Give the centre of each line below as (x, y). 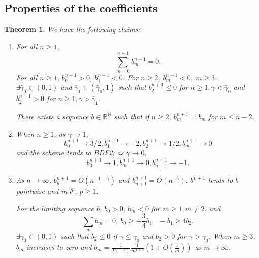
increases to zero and (59, 247)
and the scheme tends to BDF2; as (70, 153)
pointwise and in (42, 191)
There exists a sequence (52, 116)
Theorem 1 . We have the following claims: (72, 29)
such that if (132, 116)
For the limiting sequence (55, 208)
